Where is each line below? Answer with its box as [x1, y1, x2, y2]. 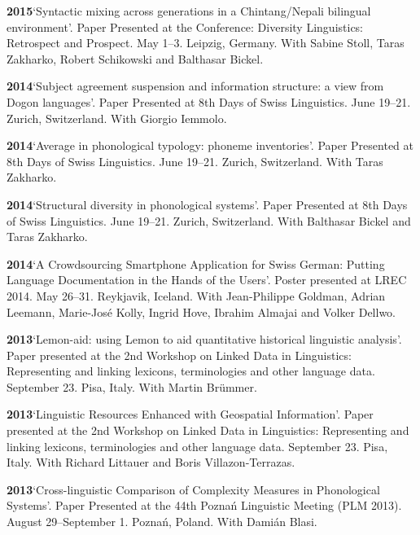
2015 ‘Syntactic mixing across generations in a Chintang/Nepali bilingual [7, 2, 371, 19]
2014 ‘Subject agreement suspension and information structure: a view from [7, 77, 384, 94]
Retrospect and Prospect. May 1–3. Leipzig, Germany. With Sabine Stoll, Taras [7, 34, 405, 51]
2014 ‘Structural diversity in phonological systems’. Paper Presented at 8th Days [7, 195, 408, 213]
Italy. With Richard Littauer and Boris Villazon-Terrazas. [7, 454, 295, 471]
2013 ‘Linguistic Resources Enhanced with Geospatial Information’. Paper [7, 406, 374, 423]
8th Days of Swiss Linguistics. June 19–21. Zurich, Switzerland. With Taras [7, 152, 383, 169]
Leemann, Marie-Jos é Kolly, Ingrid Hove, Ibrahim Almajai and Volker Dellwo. [7, 303, 396, 320]
